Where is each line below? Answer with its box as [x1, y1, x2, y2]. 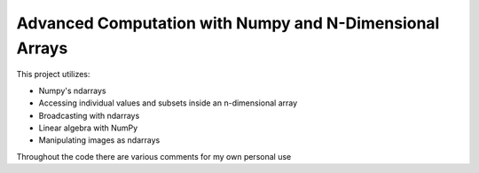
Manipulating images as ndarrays [38, 135, 161, 145]
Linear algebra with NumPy [38, 122, 138, 133]
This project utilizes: [16, 69, 90, 80]
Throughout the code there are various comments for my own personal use [16, 151, 292, 161]
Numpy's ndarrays [38, 85, 106, 96]
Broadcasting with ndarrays [38, 110, 140, 121]
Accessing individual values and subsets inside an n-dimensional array [38, 98, 298, 108]
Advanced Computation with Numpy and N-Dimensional [16, 13, 440, 33]
